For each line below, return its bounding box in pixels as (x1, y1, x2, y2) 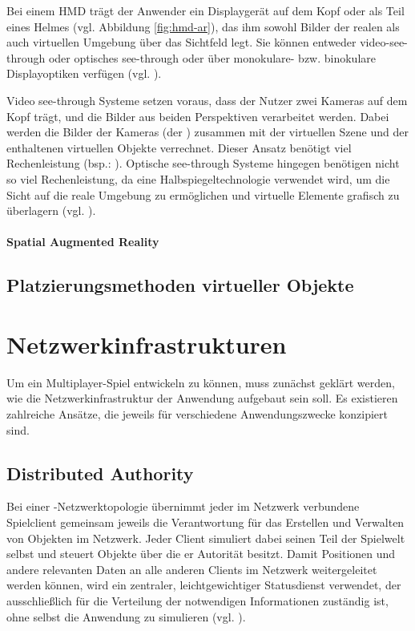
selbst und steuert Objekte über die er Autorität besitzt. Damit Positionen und (6, 545, 396, 562)
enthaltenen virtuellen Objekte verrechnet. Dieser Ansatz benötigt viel (6, 139, 352, 156)
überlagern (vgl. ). (6, 202, 96, 219)
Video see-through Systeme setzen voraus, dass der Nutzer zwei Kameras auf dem (6, 91, 408, 108)
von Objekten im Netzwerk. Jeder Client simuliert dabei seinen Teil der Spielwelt (6, 529, 405, 546)
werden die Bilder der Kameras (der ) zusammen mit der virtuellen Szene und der (6, 123, 409, 140)
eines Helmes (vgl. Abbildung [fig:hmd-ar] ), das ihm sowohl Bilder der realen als (6, 18, 400, 34)
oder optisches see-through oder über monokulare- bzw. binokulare (48, 49, 376, 66)
